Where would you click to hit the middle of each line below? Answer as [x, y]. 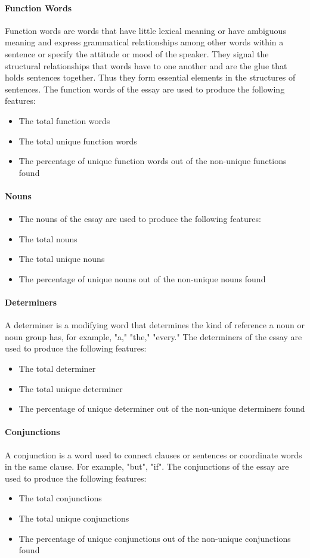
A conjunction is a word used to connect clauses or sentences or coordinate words [154, 454]
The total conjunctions [60, 498]
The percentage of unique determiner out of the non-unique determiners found [162, 409]
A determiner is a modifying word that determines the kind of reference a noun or [155, 325]
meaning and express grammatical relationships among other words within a [144, 42]
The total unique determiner [71, 388]
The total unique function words [78, 141]
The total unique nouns [62, 259]
